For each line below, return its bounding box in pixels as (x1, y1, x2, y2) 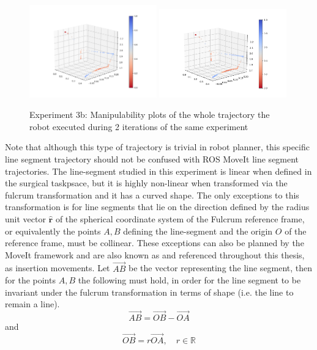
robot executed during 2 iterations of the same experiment (29, 120, 248, 133)
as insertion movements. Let (5, 261, 110, 274)
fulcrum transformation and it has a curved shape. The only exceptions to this (5, 188, 299, 201)
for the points (5, 274, 56, 286)
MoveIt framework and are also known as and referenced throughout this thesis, (5, 248, 305, 261)
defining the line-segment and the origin (123, 224, 273, 237)
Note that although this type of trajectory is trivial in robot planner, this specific (5, 140, 310, 153)
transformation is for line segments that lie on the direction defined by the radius (5, 200, 310, 213)
